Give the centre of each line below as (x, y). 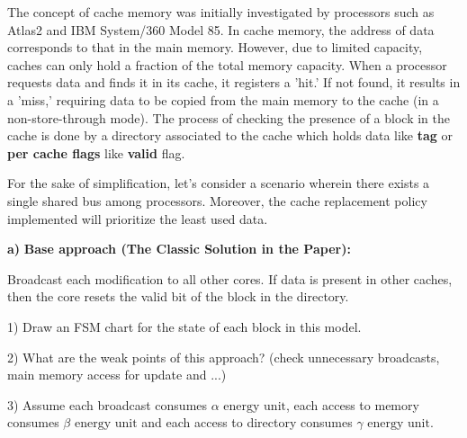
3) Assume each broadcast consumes (108, 404)
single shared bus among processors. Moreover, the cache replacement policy (217, 200)
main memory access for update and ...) (117, 375)
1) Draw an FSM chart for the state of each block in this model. (184, 326)
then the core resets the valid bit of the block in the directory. (178, 296)
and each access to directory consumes (247, 422)
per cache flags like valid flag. (96, 152)
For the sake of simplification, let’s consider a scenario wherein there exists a (219, 183)
